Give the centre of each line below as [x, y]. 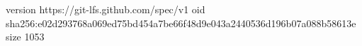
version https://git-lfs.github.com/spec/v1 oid [106, 9]
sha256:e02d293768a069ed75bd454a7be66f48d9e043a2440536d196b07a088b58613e [181, 23]
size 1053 [25, 37]
